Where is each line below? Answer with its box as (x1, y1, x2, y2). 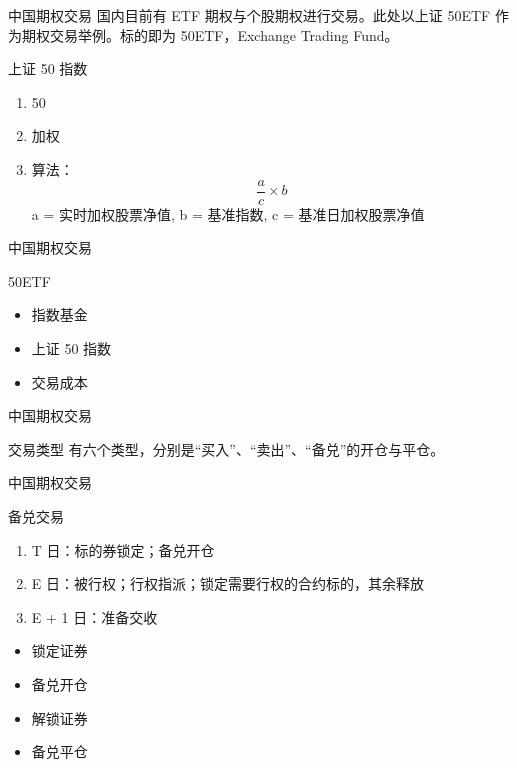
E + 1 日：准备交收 (31, 606, 158, 627)
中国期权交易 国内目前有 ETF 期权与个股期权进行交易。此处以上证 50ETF (8, 5, 491, 25)
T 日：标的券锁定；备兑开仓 (31, 539, 215, 560)
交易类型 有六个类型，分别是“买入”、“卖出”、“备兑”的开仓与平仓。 (8, 438, 445, 459)
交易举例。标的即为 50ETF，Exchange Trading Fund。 (49, 24, 399, 45)
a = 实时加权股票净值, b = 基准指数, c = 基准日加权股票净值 (31, 203, 425, 224)
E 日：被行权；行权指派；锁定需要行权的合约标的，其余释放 (31, 573, 424, 594)
